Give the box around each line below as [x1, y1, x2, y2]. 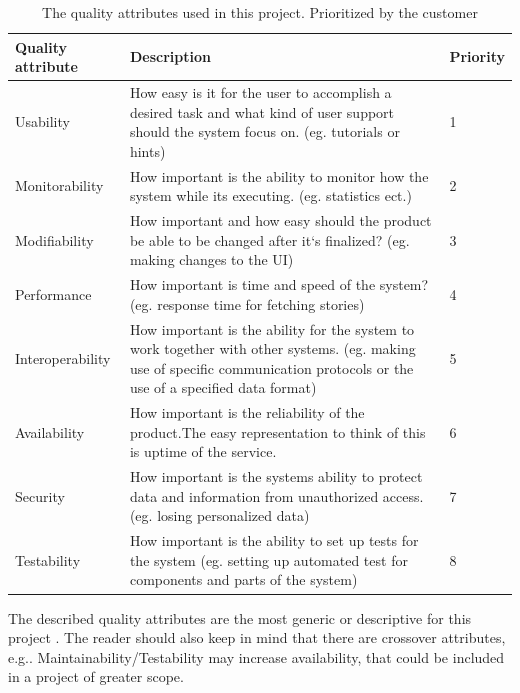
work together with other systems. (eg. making [129, 338, 416, 359]
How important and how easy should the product [129, 210, 432, 231]
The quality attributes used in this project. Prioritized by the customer [42, 2, 478, 22]
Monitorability [15, 175, 104, 196]
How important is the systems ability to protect [129, 466, 423, 487]
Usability [15, 111, 70, 132]
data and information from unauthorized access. [129, 485, 424, 506]
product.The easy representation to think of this [129, 421, 426, 442]
